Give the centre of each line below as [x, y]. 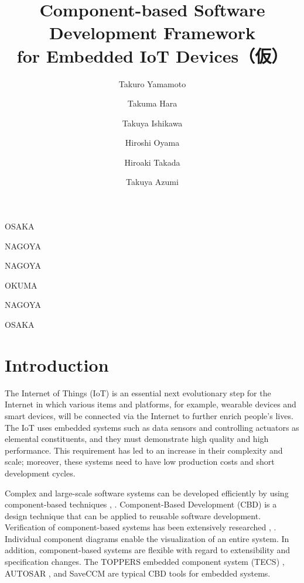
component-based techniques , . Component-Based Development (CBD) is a [141, 504]
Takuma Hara [152, 103]
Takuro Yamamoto [152, 83]
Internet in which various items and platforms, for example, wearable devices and [151, 404]
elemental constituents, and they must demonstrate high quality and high [137, 439]
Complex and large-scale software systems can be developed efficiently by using [147, 493]
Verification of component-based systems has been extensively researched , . [141, 527]
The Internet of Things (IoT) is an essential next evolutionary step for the [138, 392]
